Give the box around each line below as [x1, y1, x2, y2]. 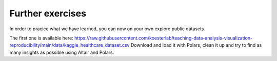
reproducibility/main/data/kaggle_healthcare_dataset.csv [9, 42, 130, 48]
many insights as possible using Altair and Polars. [9, 49, 114, 55]
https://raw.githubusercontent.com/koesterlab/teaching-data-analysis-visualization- [74, 35, 253, 41]
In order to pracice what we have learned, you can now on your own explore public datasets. [9, 26, 205, 32]
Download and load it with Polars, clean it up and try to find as [130, 42, 262, 48]
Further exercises [9, 8, 87, 19]
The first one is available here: [9, 35, 74, 41]
